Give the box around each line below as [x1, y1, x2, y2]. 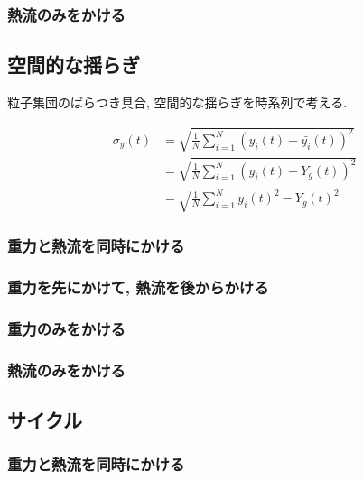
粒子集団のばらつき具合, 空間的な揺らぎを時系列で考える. [7, 93, 348, 112]
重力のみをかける [7, 317, 126, 339]
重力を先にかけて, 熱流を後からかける [7, 276, 269, 299]
